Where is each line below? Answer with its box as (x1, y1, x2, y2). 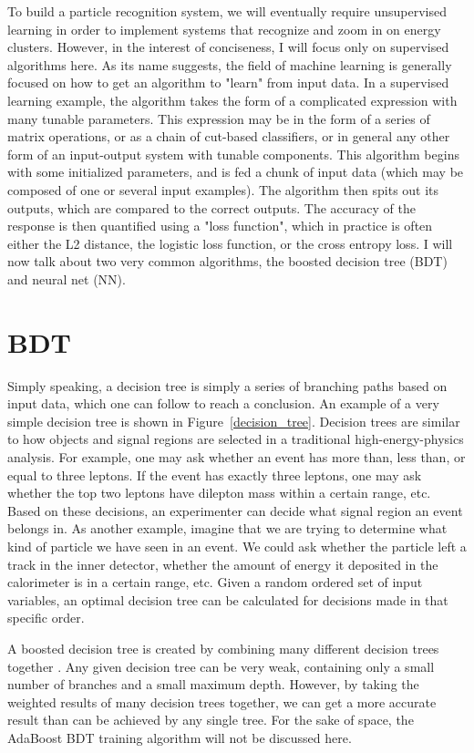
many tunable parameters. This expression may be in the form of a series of (7, 108, 430, 128)
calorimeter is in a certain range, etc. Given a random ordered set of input (7, 572, 423, 592)
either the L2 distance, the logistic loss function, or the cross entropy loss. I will (7, 233, 453, 253)
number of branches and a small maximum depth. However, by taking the (7, 675, 419, 694)
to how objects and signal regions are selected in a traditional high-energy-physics (7, 429, 464, 449)
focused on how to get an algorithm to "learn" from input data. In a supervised (7, 73, 449, 92)
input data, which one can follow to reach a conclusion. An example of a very (7, 394, 439, 413)
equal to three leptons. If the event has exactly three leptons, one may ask (7, 465, 422, 484)
